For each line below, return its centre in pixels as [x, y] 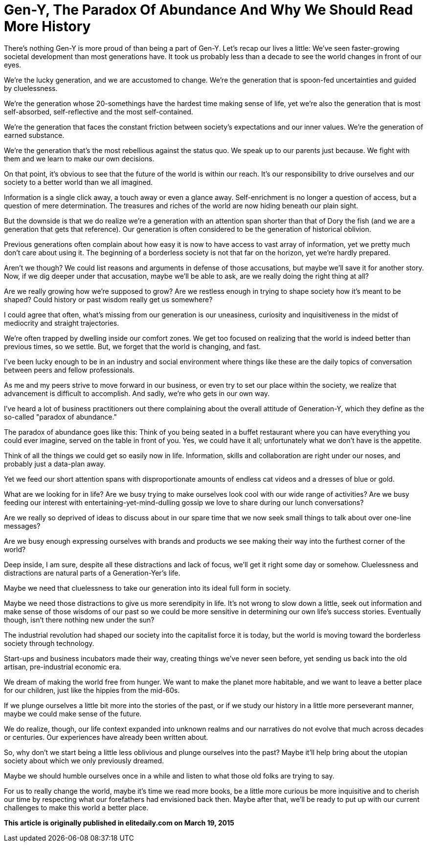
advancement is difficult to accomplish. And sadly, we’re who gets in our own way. [137, 393]
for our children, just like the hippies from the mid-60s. [92, 690]
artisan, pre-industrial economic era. [63, 667]
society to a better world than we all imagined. [79, 182]
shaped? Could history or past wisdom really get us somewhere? [108, 299]
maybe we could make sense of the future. [73, 713]
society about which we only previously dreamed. [84, 760]
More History [47, 26]
